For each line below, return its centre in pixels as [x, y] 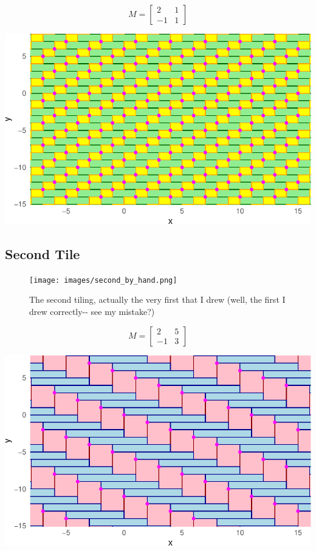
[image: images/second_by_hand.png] [103, 280]
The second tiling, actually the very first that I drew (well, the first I [157, 299]
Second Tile [43, 253]
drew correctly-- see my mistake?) [92, 312]
